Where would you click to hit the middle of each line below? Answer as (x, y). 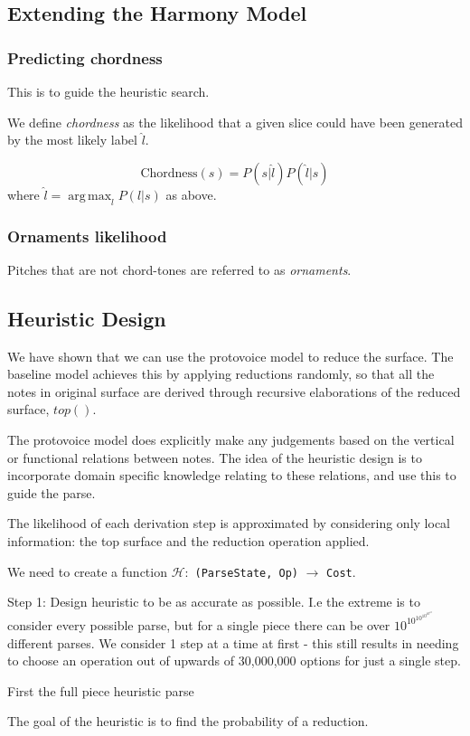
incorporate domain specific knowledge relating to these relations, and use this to (232, 475)
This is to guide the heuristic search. (108, 91)
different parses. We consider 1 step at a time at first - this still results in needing (233, 642)
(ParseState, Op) (247, 573)
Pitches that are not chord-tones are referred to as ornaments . (179, 269)
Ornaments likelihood (87, 236)
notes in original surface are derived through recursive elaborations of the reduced (234, 391)
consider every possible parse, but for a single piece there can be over (199, 624)
